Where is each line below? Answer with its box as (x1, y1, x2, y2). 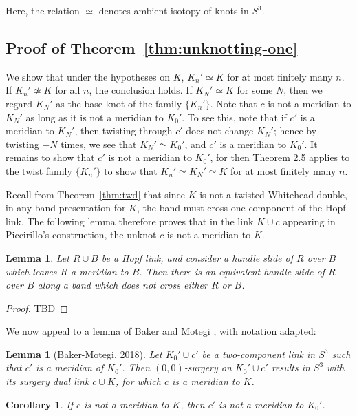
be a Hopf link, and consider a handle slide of (101, 250, 293, 264)
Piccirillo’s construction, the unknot (6, 227, 157, 242)
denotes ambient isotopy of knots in (98, 3, 249, 17)
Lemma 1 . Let (6, 250, 69, 264)
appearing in (283, 214, 336, 228)
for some (237, 83, 273, 97)
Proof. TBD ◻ (6, 300, 68, 315)
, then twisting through (74, 123, 173, 138)
